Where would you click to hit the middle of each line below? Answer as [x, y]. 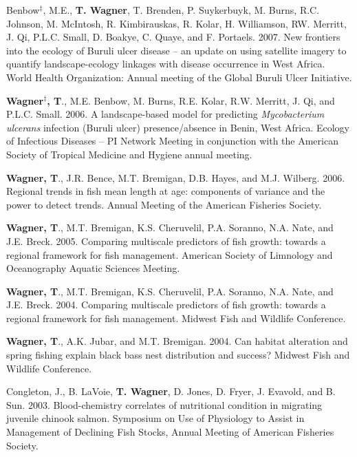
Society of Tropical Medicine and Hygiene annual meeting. [129, 154]
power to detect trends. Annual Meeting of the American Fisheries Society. [164, 204]
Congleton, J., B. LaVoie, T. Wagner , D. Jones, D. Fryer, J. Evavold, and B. [171, 391]
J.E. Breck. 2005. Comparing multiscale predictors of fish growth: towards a [166, 241]
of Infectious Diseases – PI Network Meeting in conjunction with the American [172, 141]
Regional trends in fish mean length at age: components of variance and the [166, 191]
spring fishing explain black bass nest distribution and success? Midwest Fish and [178, 355]
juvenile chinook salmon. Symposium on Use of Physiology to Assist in [155, 418]
